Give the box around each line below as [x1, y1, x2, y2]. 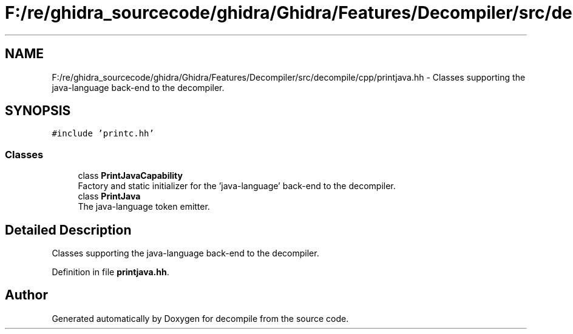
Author [5, 287, 48, 303]
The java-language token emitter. [78, 201, 210, 212]
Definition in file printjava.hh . [52, 267, 169, 278]
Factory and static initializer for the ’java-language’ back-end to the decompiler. [78, 181, 396, 192]
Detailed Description [5, 222, 132, 238]
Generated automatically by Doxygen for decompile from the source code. [52, 313, 349, 324]
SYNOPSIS [5, 103, 71, 119]
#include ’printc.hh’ [52, 129, 154, 139]
